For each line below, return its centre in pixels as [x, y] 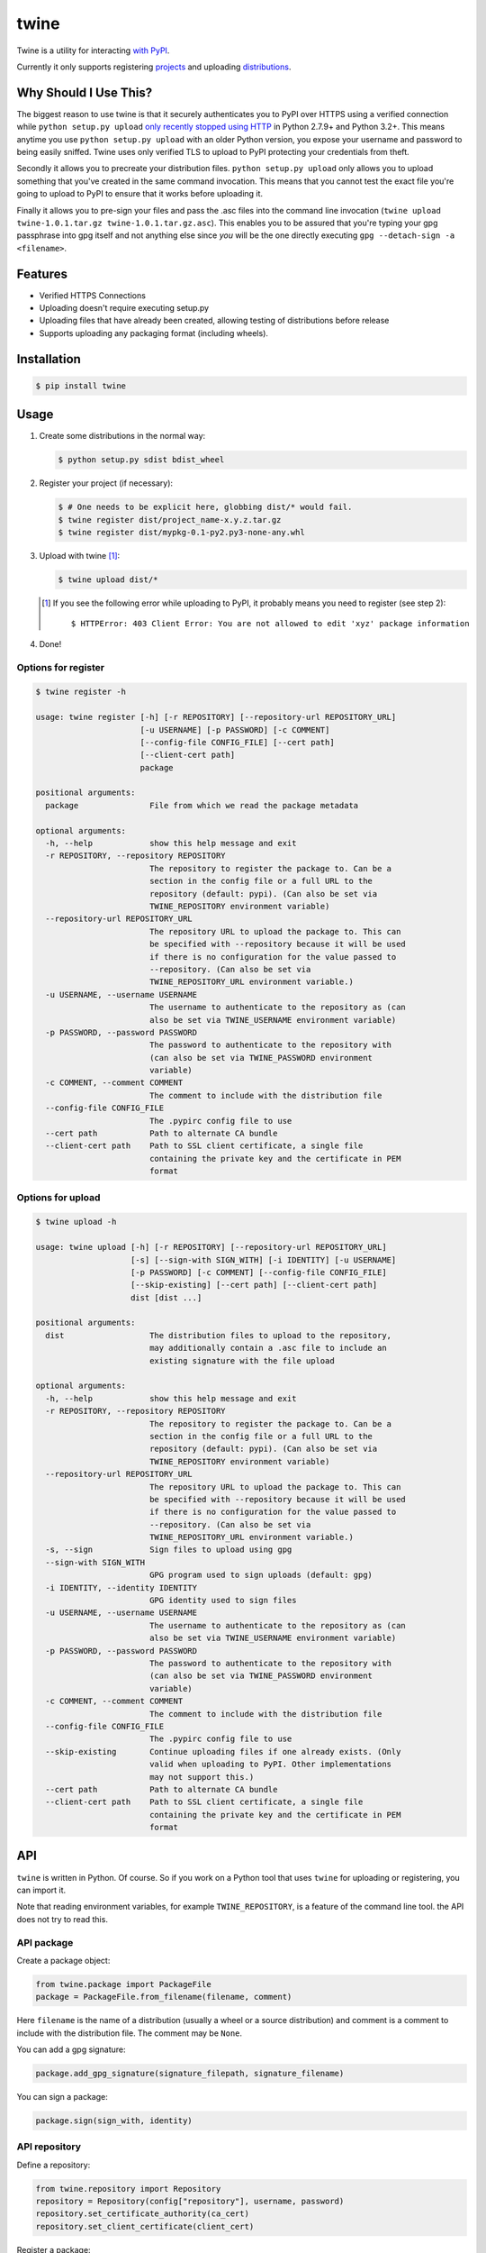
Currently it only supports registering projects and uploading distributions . [154, 67]
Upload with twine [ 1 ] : [80, 556]
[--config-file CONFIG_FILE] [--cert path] [237, 742]
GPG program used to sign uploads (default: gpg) [261, 1575]
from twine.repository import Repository [128, 2189]
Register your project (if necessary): [106, 483]
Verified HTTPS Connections [92, 295]
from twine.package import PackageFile [123, 1984]
